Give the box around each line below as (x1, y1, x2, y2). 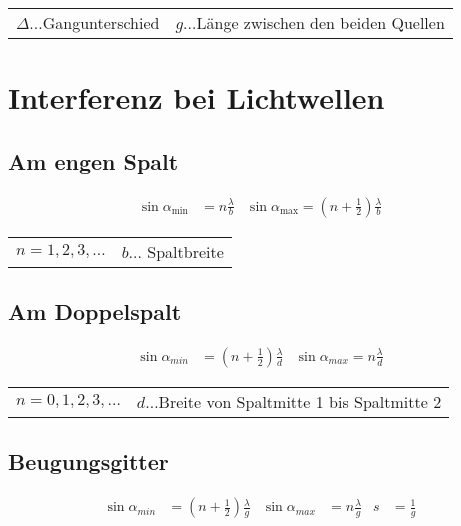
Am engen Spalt (8, 145, 179, 176)
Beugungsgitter (8, 446, 169, 477)
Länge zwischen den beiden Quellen (196, 11, 445, 34)
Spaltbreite (147, 239, 224, 263)
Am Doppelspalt (8, 296, 182, 326)
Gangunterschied (42, 11, 160, 34)
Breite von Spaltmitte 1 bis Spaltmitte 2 (158, 389, 442, 413)
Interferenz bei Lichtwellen (8, 77, 385, 118)
